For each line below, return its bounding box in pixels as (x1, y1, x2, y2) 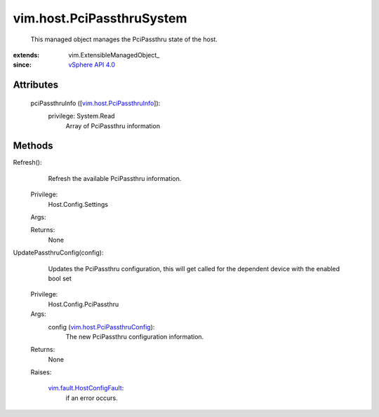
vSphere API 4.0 (68, 60, 116, 69)
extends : (13, 50, 40, 59)
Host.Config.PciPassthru (48, 300, 119, 308)
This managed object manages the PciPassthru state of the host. (30, 35, 218, 43)
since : (13, 60, 32, 69)
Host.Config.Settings (48, 200, 109, 208)
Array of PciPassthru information (65, 121, 161, 130)
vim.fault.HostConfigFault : (48, 384, 124, 392)
